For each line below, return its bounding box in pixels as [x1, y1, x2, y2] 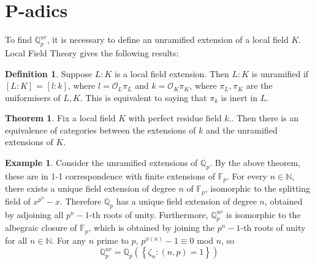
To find [5, 33, 32, 46]
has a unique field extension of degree [116, 194, 257, 207]
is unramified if [251, 67, 309, 80]
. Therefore [59, 194, 102, 207]
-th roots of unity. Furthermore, [89, 208, 208, 221]
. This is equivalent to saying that [80, 91, 207, 104]
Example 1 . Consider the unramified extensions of [5, 156, 198, 169]
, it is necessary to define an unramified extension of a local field [47, 33, 289, 46]
